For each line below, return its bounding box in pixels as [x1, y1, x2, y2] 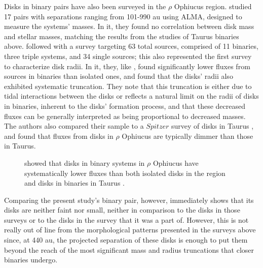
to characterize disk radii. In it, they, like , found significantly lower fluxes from [4, 61, 250, 71]
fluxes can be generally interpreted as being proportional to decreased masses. [4, 110, 246, 121]
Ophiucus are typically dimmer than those [122, 130, 253, 141]
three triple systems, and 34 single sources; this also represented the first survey [4, 50, 252, 61]
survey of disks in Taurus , [171, 121, 254, 131]
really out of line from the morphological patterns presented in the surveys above [4, 224, 256, 235]
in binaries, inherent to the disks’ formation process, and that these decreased [4, 100, 245, 111]
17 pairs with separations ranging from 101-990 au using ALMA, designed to [4, 11, 242, 21]
